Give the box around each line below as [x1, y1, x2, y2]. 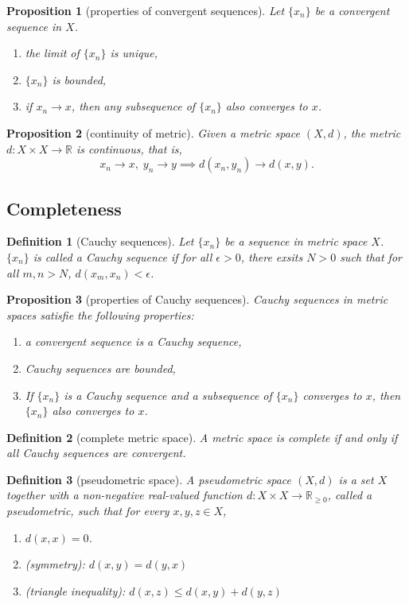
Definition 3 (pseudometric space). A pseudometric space [6, 471, 291, 487]
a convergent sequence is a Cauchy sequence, [25, 333, 242, 350]
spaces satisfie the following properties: [6, 306, 194, 323]
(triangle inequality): [25, 582, 126, 599]
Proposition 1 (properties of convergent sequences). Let [6, 2, 285, 18]
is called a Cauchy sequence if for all [33, 248, 212, 265]
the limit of [25, 45, 80, 61]
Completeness [6, 196, 122, 220]
